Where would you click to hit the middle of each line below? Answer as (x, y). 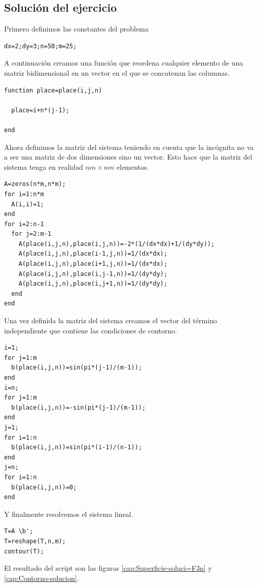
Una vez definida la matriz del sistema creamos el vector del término (110, 320)
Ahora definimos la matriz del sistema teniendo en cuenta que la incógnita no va (129, 147)
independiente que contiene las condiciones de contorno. (91, 330)
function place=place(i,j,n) (53, 90)
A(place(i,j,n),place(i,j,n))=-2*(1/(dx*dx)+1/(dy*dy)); (117, 244)
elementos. (133, 166)
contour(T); (24, 551)
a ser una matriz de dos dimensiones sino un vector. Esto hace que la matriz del (128, 157)
